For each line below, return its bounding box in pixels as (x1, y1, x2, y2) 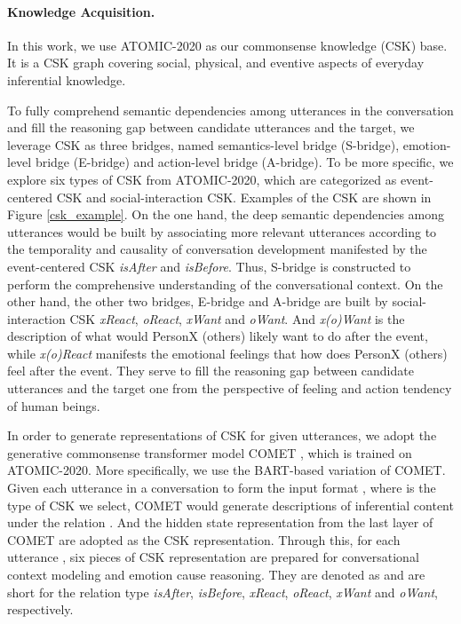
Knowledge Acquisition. (7, 2, 155, 20)
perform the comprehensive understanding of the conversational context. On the (7, 274, 443, 293)
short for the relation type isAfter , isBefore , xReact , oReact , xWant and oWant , (7, 582, 438, 601)
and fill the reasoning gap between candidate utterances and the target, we (7, 118, 415, 137)
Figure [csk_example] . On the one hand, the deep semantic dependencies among (7, 205, 445, 224)
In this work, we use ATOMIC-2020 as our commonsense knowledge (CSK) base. (7, 36, 448, 54)
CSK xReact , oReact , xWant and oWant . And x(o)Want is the (69, 309, 405, 328)
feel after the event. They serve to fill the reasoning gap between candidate (7, 361, 414, 380)
